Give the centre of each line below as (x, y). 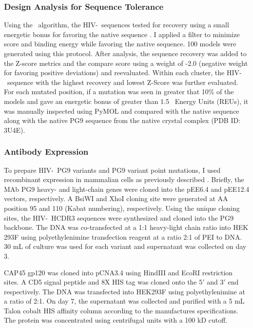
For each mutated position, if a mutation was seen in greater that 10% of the (119, 92)
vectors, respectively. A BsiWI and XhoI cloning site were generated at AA (116, 198)
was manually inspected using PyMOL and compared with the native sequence (122, 111)
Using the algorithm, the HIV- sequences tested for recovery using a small (117, 25)
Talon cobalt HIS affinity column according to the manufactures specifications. (121, 310)
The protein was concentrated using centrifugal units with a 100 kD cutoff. (116, 320)
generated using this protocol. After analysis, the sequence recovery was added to (125, 53)
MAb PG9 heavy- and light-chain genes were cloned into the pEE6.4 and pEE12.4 (127, 189)
